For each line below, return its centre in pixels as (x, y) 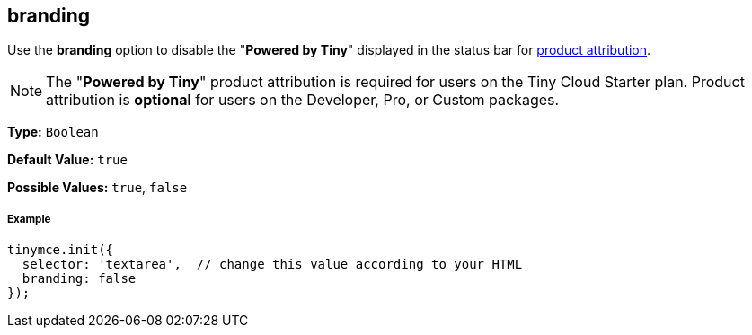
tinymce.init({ (61, 250)
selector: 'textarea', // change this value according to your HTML (272, 264)
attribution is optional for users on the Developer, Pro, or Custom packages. (303, 100)
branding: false (79, 279)
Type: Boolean (53, 132)
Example (29, 219)
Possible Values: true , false (97, 188)
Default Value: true (67, 160)
